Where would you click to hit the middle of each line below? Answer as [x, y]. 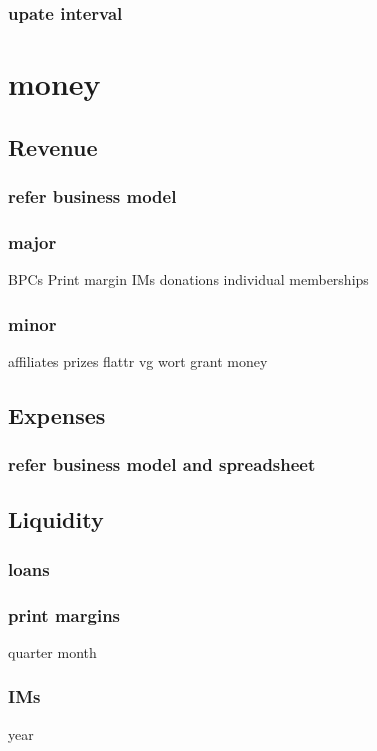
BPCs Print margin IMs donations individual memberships [188, 279]
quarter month [52, 651]
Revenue [53, 146]
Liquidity [56, 519]
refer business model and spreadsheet [162, 464]
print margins [64, 614]
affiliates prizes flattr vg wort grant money [138, 360]
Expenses [57, 414]
